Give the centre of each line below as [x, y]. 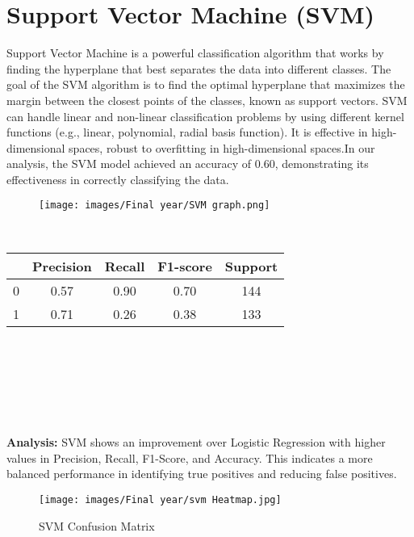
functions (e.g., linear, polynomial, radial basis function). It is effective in [187, 132]
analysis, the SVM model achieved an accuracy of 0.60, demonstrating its [188, 164]
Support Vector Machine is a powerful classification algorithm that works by [195, 53]
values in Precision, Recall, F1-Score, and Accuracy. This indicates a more [190, 457]
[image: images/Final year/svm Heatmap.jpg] [160, 500]
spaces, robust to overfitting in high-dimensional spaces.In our [222, 147]
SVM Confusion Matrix [97, 525]
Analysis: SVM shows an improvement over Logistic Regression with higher [196, 442]
